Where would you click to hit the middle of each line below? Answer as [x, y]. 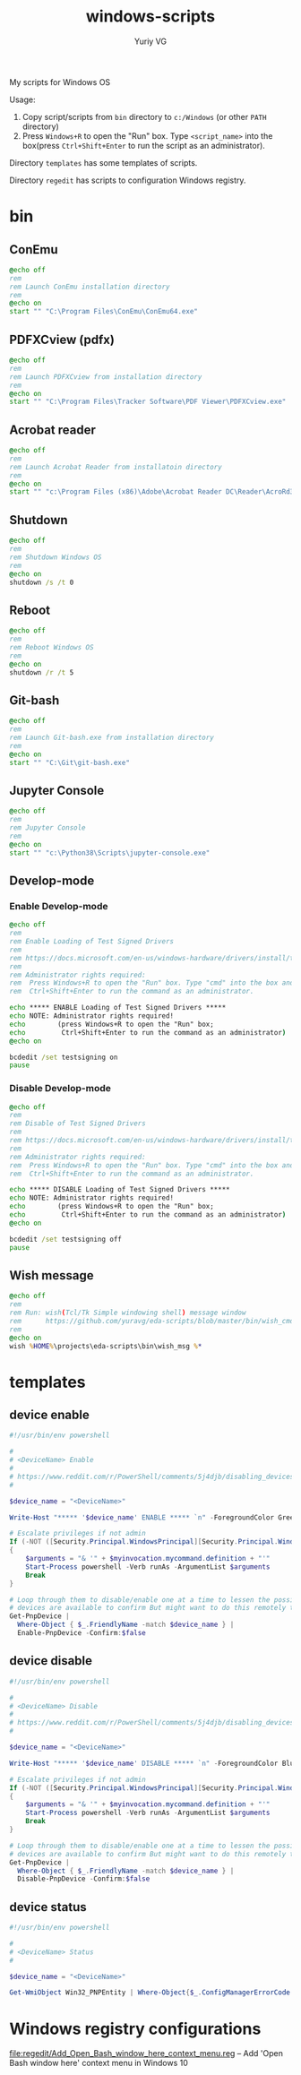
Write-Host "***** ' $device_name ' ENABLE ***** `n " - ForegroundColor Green [154, 1517]
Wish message [52, 1275]
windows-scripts [150, 17]
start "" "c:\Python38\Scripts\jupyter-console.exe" [110, 853]
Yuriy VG [150, 41]
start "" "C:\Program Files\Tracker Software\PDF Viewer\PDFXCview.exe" [148, 402]
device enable [49, 1415]
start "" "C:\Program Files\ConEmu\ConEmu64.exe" [104, 312]
